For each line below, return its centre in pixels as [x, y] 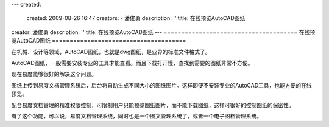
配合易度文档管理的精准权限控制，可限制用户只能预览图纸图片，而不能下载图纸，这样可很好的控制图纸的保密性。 [153, 105]
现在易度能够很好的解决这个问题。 [54, 74]
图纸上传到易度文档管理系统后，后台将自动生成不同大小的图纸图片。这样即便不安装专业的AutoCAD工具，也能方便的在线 [161, 85]
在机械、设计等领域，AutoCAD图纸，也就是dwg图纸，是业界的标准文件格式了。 [111, 52]
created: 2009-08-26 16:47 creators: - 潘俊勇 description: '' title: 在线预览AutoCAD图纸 [136, 18]
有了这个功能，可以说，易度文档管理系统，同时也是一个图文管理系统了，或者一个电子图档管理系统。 [136, 116]
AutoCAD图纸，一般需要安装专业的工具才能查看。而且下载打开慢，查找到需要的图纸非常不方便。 [132, 63]
